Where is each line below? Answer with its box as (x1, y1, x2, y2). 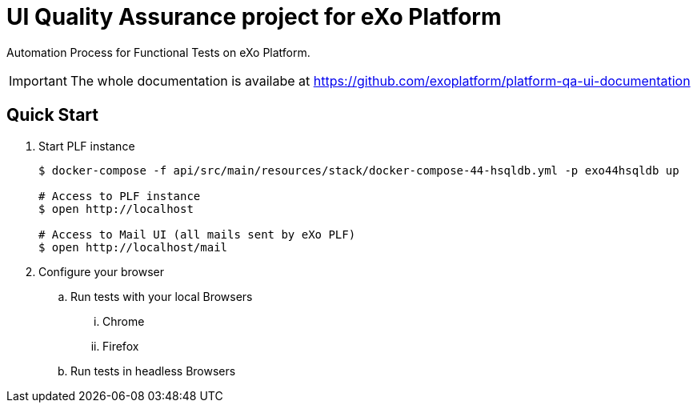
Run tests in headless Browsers (70, 363, 236, 378)
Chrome (102, 314, 145, 328)
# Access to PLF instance (38, 189, 201, 202)
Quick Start (6, 105, 98, 126)
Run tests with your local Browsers (70, 289, 253, 303)
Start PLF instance (38, 138, 135, 153)
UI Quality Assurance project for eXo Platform (6, 3, 502, 30)
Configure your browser (38, 264, 164, 279)
